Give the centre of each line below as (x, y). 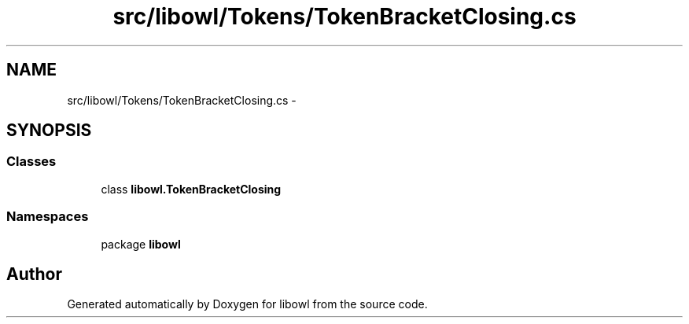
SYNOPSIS (49, 131)
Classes (31, 162)
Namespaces (48, 217)
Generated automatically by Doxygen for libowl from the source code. (247, 304)
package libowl (141, 244)
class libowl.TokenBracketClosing (191, 189)
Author (34, 274)
